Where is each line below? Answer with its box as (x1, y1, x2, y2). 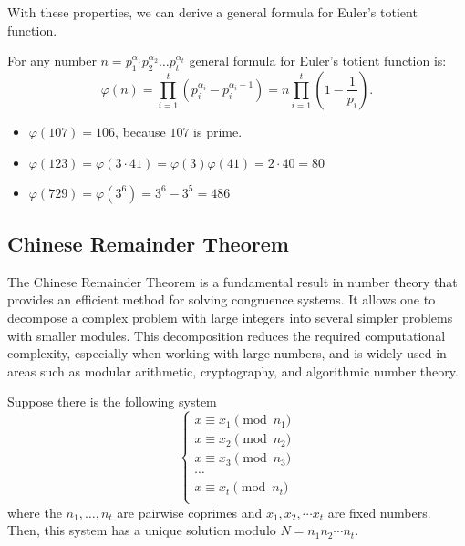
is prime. (193, 121, 243, 140)
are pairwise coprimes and (117, 502, 263, 521)
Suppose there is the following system (7, 392, 217, 411)
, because (115, 121, 166, 140)
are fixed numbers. (327, 502, 431, 521)
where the (7, 502, 62, 521)
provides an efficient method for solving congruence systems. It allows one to (7, 290, 436, 309)
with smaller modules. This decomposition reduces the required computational (7, 325, 446, 345)
